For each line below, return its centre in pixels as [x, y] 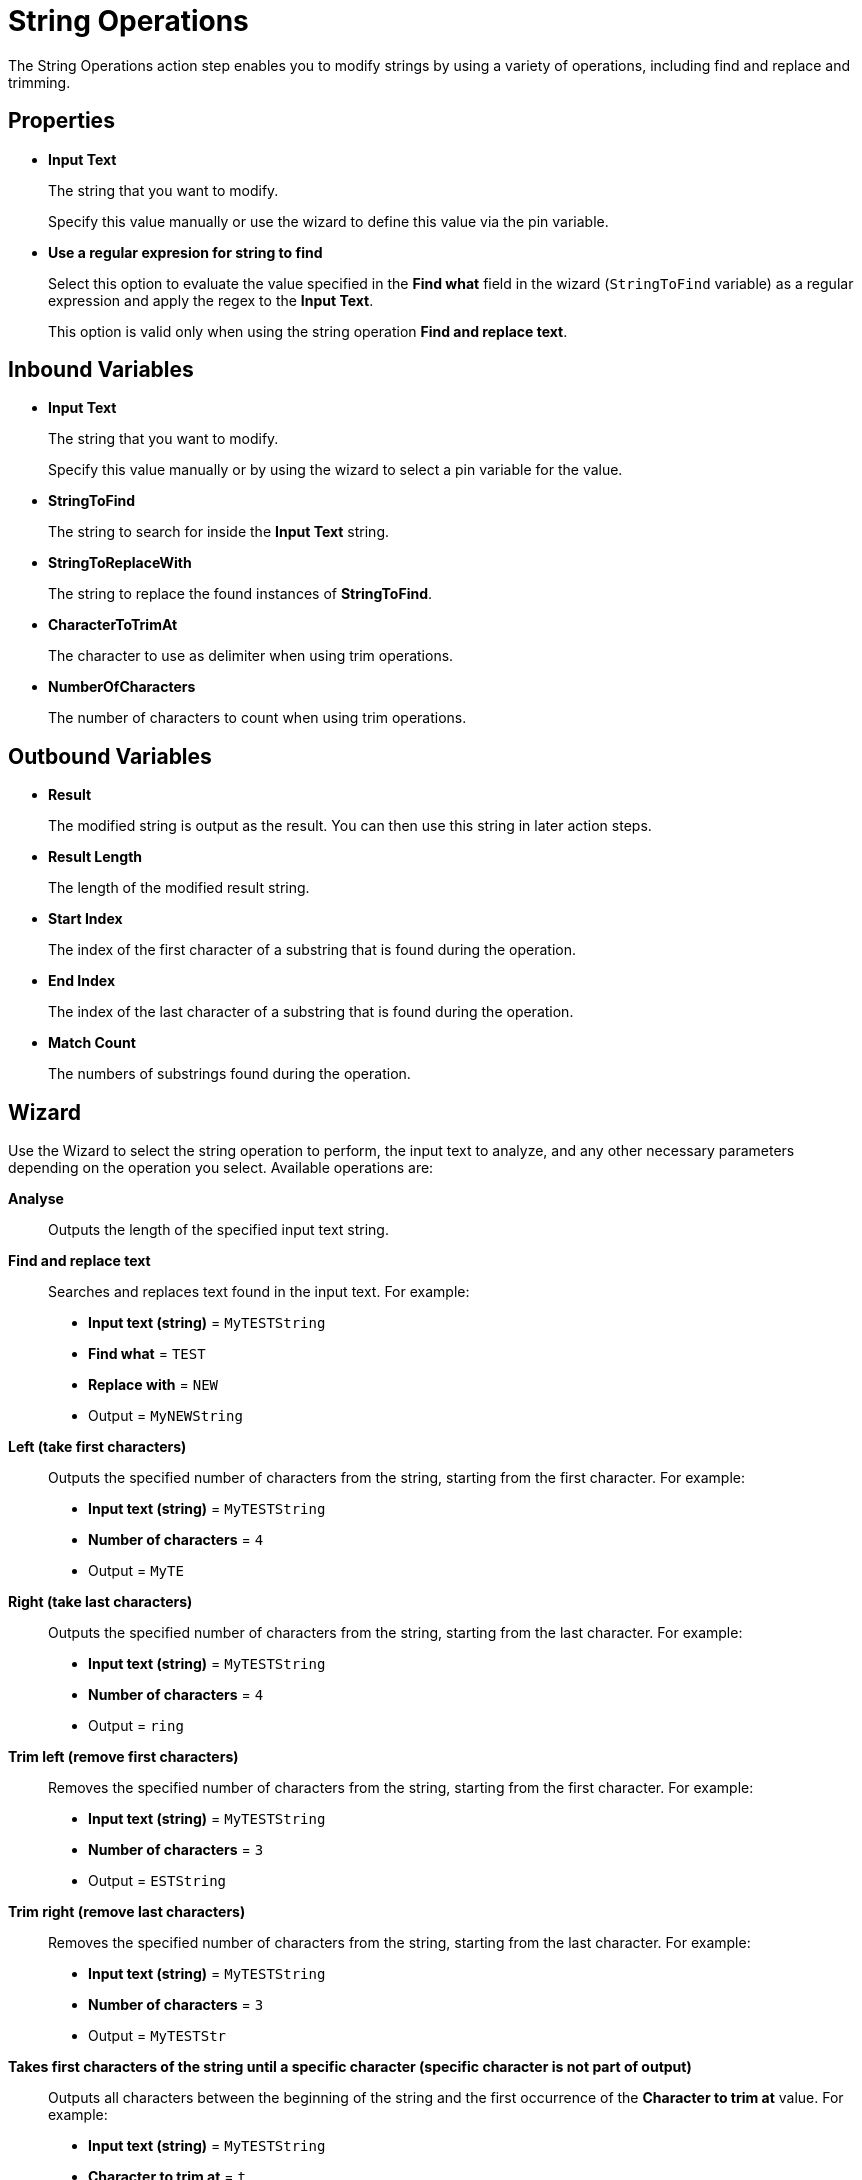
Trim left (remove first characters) [123, 1757]
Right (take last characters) [100, 1602]
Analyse [36, 1199]
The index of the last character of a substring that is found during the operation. [311, 1012]
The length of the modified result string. [179, 888]
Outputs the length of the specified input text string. [218, 1230]
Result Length [95, 857]
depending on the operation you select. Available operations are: [221, 1168]
